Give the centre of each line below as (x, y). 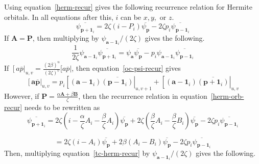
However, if (22, 95)
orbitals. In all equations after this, (59, 17)
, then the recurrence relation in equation (143, 95)
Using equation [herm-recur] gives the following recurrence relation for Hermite (128, 7)
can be (131, 17)
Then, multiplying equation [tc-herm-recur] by (77, 153)
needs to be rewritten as (62, 107)
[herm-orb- (227, 95)
